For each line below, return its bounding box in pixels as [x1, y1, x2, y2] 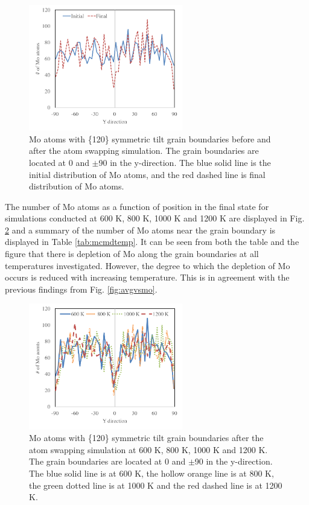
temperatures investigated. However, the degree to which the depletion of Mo [5, 259, 290, 272]
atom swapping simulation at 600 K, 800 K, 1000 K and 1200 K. [29, 443, 268, 456]
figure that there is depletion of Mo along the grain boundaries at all [5, 247, 259, 260]
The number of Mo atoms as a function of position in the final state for [5, 200, 269, 212]
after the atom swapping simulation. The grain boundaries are [29, 144, 259, 157]
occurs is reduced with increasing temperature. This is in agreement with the [5, 271, 290, 284]
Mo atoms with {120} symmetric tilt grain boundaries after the [29, 431, 264, 444]
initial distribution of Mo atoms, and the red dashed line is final [29, 168, 266, 180]
